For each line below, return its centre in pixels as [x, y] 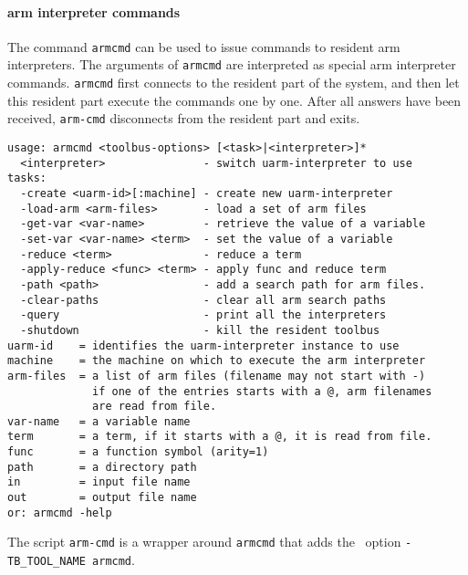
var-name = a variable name [99, 421]
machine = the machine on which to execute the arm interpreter [217, 361]
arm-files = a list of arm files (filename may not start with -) [217, 376]
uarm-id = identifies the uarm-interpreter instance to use [203, 345]
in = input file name [99, 482]
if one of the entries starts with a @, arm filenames [262, 391]
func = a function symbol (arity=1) [138, 452]
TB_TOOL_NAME [47, 562]
